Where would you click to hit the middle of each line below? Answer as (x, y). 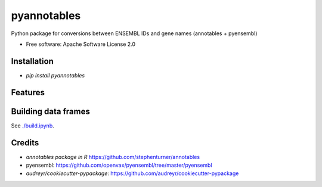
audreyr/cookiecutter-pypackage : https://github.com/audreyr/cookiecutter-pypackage (132, 173)
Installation (32, 61)
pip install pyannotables (55, 75)
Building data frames (51, 111)
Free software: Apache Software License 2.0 (81, 44)
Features (28, 92)
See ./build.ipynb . (33, 126)
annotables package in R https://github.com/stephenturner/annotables (113, 157)
